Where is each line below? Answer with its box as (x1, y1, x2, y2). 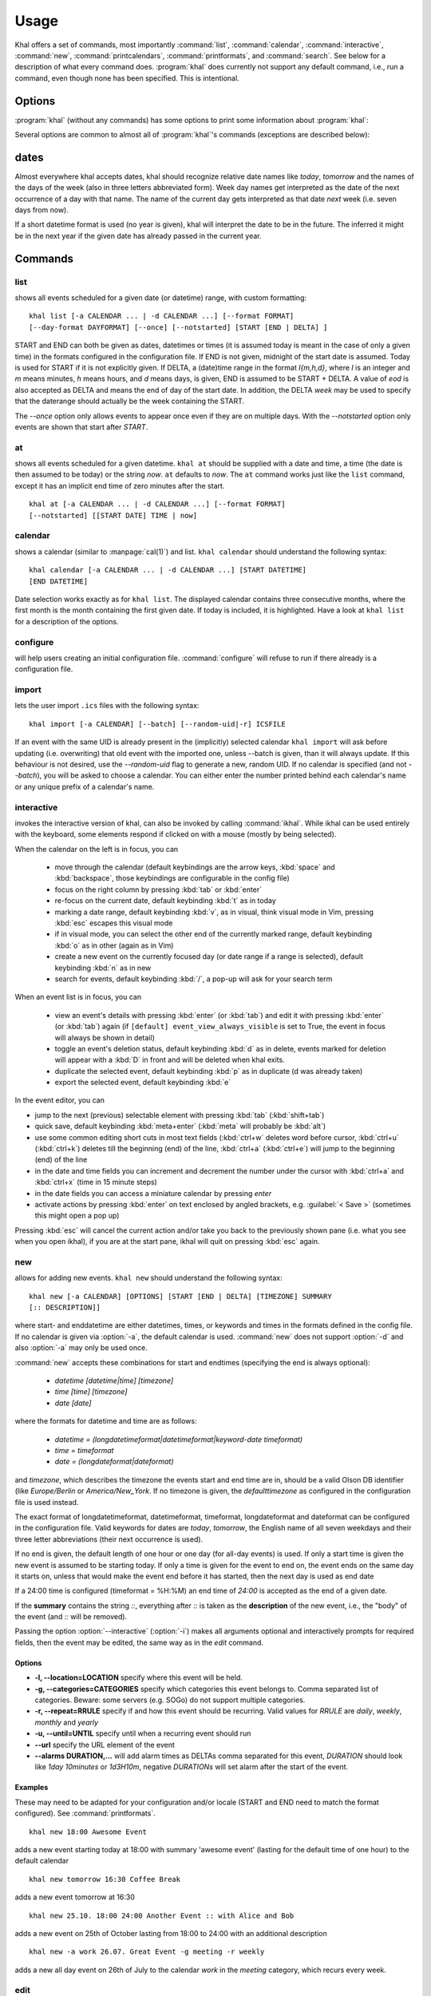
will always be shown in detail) (54, 1032, 156, 1042)
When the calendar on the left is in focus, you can (14, 844, 179, 853)
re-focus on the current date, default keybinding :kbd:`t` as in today (54, 896, 277, 905)
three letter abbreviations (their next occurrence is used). (14, 1534, 204, 1544)
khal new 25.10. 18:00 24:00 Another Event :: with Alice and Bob (29, 1911, 295, 1920)
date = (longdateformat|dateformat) (54, 1457, 175, 1467)
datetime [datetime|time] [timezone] (54, 1376, 174, 1385)
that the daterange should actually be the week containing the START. (14, 396, 245, 406)
